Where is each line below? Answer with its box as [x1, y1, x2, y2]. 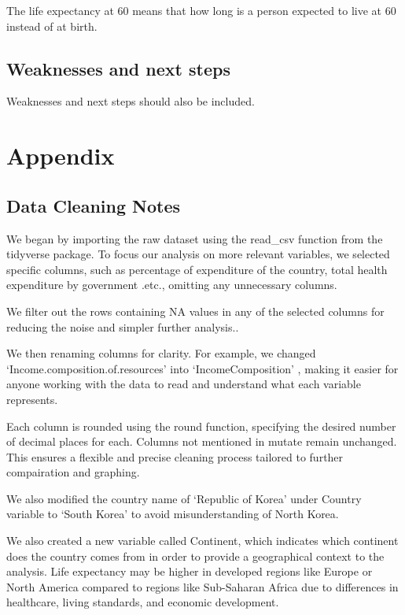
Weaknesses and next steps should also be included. [6, 93, 255, 109]
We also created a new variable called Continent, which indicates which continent [6, 532, 399, 549]
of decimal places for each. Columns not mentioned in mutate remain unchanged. [6, 433, 397, 450]
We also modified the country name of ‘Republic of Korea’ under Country [6, 490, 362, 506]
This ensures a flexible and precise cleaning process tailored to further [6, 448, 344, 465]
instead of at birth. [6, 17, 98, 34]
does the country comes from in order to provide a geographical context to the [6, 547, 385, 564]
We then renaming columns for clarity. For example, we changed [6, 345, 316, 361]
